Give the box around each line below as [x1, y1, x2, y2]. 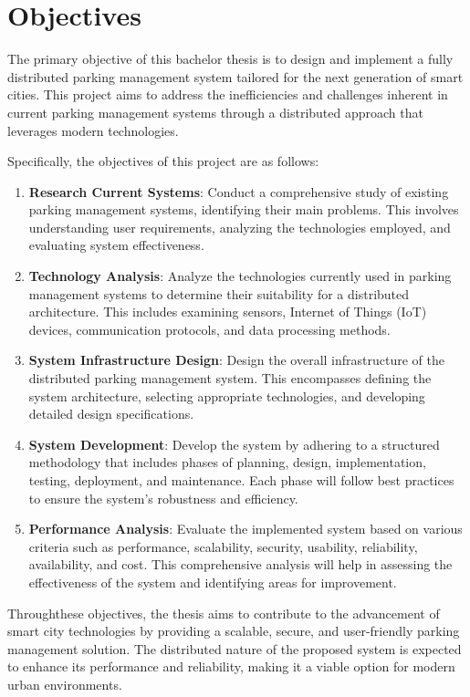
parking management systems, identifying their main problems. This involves [28, 200, 459, 219]
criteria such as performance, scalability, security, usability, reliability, [28, 536, 418, 556]
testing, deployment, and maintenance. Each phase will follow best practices [28, 471, 454, 489]
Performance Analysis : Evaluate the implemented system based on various [28, 519, 463, 538]
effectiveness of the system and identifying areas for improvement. [28, 572, 397, 591]
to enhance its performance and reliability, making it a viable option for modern [7, 657, 455, 676]
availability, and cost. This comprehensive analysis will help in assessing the [28, 555, 453, 574]
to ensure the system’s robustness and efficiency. [28, 488, 298, 507]
